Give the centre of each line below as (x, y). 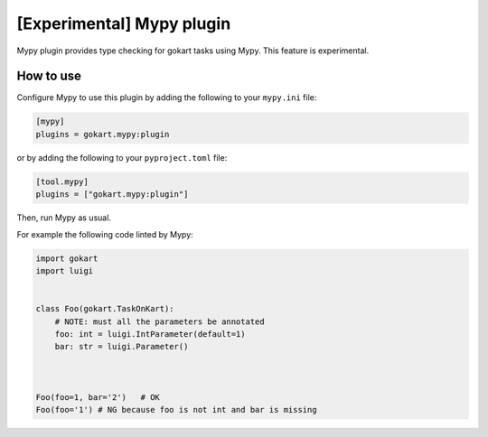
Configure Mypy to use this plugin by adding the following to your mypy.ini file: (167, 98)
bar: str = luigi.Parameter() (122, 347)
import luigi (65, 270)
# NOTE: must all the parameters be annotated (160, 321)
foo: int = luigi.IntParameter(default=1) (150, 334)
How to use (49, 76)
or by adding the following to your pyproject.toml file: (122, 157)
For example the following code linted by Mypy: (105, 234)
